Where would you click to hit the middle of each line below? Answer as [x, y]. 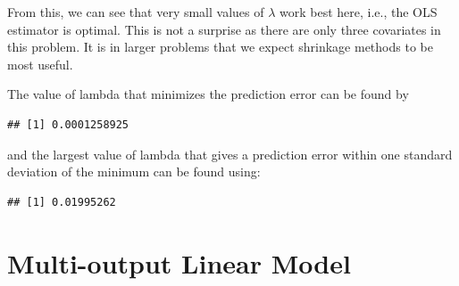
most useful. [40, 64]
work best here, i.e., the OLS [359, 12]
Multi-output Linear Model [179, 262]
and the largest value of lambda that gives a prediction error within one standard [230, 154]
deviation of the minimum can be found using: [134, 172]
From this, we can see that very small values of [136, 12]
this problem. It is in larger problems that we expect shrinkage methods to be [220, 47]
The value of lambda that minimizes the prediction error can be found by [208, 94]
